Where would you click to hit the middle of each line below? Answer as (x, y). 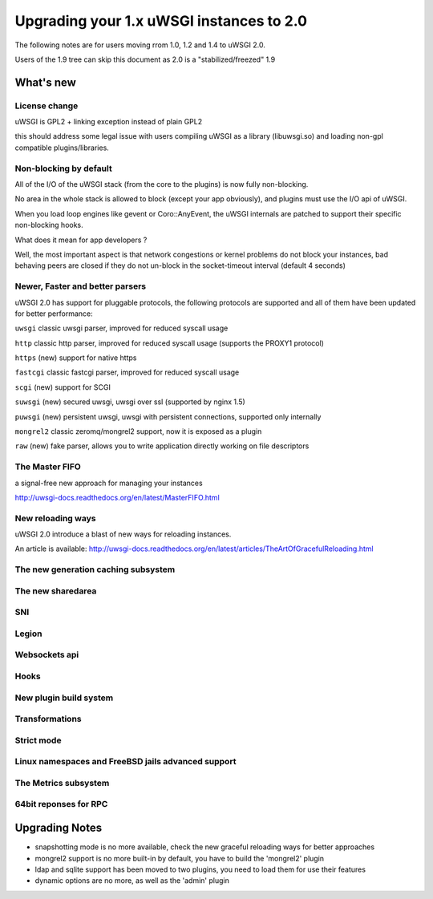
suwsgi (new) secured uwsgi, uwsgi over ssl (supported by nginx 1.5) (130, 402)
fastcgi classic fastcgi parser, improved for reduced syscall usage (127, 372)
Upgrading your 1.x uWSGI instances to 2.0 (161, 21)
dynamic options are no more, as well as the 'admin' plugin (132, 881)
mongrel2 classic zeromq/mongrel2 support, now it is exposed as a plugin (138, 431)
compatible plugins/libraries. (62, 148)
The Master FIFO (48, 467)
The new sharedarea (56, 591)
